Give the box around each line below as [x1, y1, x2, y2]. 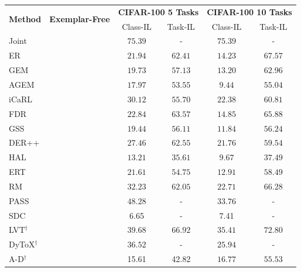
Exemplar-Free [49, 13, 110, 25]
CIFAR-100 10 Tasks [207, 5, 292, 18]
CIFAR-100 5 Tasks [118, 5, 199, 18]
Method [9, 13, 42, 25]
